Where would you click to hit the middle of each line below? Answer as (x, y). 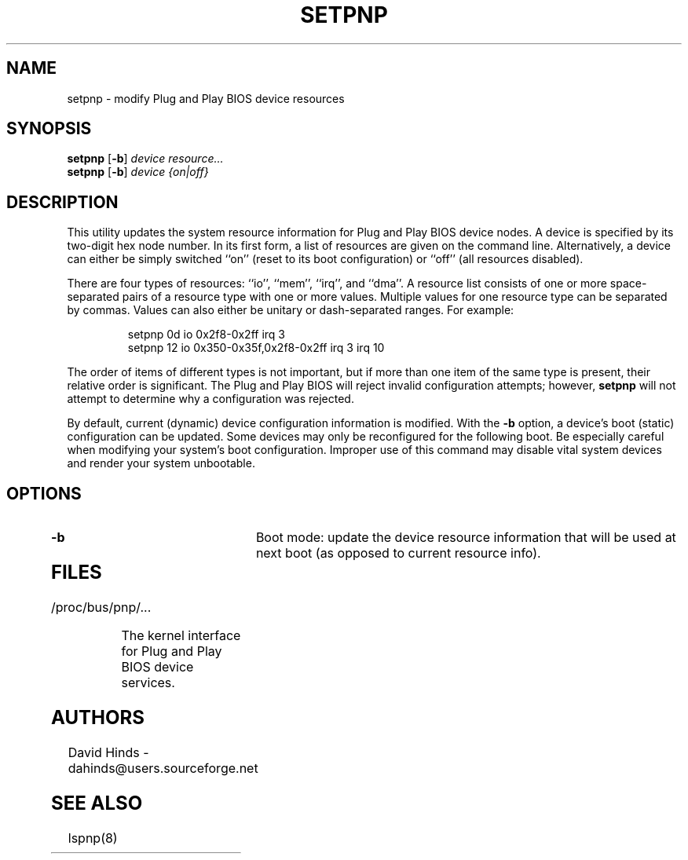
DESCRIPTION (62, 202)
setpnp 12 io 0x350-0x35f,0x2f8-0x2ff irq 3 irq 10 (256, 348)
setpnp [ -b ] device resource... (145, 159)
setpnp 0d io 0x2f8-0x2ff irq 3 (206, 335)
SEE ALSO (97, 803)
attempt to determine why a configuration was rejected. (210, 399)
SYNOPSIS (49, 129)
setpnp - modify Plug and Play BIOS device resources (206, 98)
